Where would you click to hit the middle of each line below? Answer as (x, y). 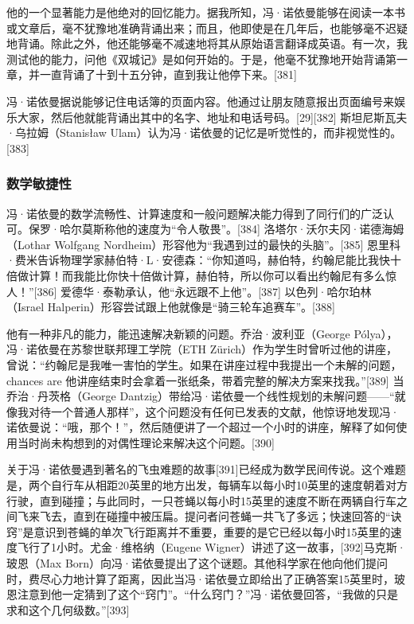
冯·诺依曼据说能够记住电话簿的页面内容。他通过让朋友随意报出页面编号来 (200, 101)
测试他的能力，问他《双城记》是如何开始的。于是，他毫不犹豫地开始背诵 (196, 58)
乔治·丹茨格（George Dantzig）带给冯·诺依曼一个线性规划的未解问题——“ (201, 396)
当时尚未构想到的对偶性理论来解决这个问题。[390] (146, 442)
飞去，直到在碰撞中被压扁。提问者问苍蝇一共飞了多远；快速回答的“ (215, 516)
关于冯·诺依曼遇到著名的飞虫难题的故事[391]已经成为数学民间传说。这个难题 (206, 469)
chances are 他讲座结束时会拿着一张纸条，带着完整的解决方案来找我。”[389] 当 (205, 380)
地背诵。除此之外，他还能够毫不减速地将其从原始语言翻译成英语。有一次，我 (207, 43)
